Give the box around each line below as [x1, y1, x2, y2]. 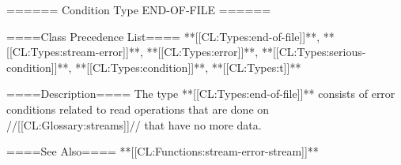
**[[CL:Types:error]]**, [146, 43, 259, 60]
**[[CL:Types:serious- [261, 43, 366, 60]
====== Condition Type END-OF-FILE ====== [6, 2, 271, 17]
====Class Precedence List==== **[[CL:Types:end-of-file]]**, [6, 28, 320, 44]
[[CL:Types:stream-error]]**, [6, 43, 143, 60]
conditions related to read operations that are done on [6, 100, 270, 117]
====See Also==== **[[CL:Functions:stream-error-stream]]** [6, 143, 319, 159]
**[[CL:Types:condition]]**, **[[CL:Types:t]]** [75, 58, 301, 75]
